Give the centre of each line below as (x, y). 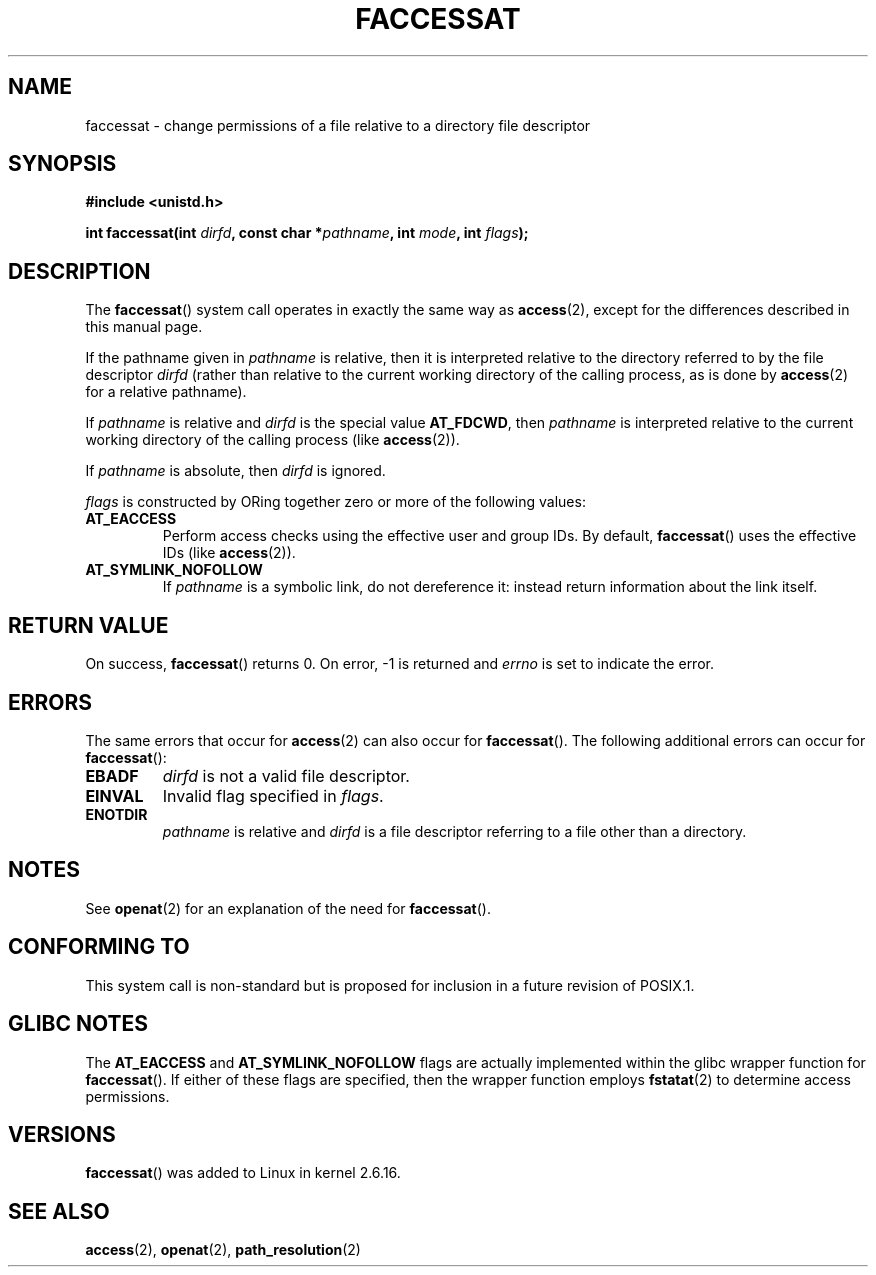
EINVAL (114, 795)
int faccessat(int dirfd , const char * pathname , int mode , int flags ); (307, 233)
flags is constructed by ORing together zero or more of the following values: (335, 502)
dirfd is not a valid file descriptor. (286, 775)
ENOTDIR (116, 814)
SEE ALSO (59, 1211)
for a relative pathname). (166, 392)
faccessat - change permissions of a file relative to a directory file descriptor (338, 125)
